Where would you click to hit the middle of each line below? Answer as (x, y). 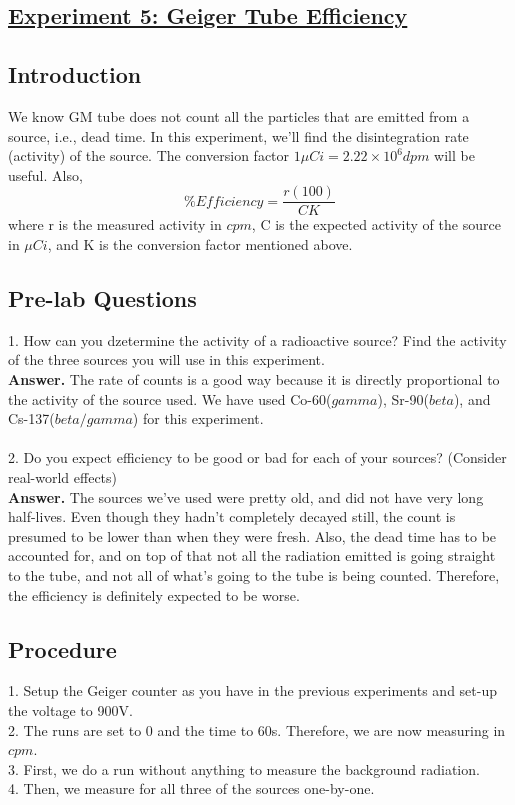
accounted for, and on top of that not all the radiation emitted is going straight (252, 555)
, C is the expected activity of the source (376, 224)
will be (454, 155)
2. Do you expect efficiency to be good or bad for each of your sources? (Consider (257, 457)
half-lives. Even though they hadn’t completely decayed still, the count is (232, 516)
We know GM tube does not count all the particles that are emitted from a (239, 115)
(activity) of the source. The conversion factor (149, 155)
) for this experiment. (198, 418)
